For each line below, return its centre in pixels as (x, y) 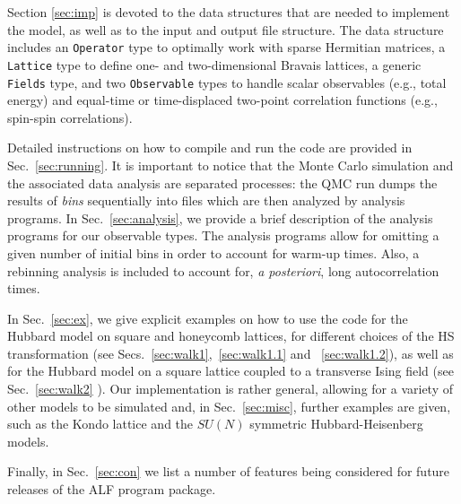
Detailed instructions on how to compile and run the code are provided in (210, 148)
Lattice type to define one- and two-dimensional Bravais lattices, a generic (214, 64)
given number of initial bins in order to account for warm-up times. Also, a (213, 252)
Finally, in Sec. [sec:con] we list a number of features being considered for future (229, 471)
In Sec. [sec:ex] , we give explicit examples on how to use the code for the (208, 318)
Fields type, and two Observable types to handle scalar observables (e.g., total (227, 82)
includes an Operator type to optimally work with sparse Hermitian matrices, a (226, 47)
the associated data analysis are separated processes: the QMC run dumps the (222, 182)
